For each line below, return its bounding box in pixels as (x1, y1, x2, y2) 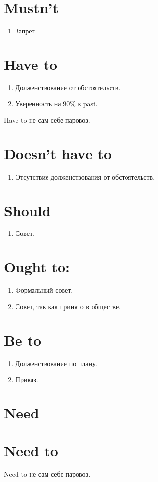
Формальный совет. (15, 285, 73, 295)
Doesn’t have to (4, 143, 112, 163)
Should (4, 200, 51, 220)
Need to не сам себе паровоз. (4, 469, 91, 479)
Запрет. (15, 26, 37, 36)
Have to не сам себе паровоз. (4, 115, 90, 125)
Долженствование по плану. (15, 358, 97, 368)
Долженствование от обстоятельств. (15, 82, 121, 92)
